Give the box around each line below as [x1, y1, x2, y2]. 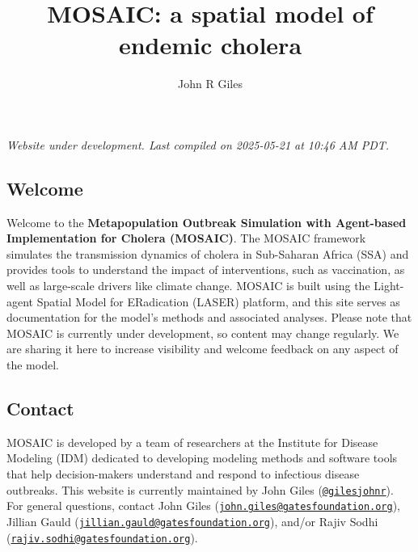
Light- [374, 277, 404, 294]
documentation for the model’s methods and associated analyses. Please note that [6, 309, 412, 326]
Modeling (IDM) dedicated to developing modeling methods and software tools [6, 449, 398, 466]
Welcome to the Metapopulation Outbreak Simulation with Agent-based [6, 213, 407, 230]
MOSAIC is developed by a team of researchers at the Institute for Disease [6, 433, 378, 450]
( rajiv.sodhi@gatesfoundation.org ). [6, 529, 198, 546]
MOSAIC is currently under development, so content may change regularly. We [6, 324, 399, 341]
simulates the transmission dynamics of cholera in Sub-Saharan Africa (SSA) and [6, 245, 409, 262]
